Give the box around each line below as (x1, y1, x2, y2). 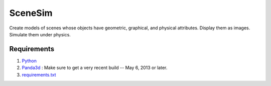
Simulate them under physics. (9, 31, 71, 37)
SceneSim (9, 7, 53, 18)
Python (22, 58, 37, 64)
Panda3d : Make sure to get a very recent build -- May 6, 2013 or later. (22, 65, 168, 71)
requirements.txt (22, 72, 56, 78)
